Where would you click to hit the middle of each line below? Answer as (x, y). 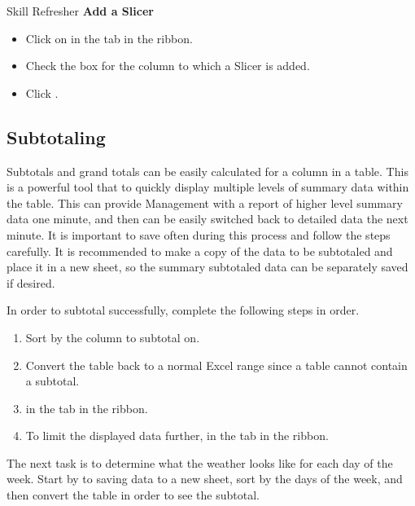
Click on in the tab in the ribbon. (109, 38)
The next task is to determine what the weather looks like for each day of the (200, 462)
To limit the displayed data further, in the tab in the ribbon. (177, 436)
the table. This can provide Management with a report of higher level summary (205, 202)
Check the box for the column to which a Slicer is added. (168, 66)
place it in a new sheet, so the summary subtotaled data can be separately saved (207, 267)
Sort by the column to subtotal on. (113, 337)
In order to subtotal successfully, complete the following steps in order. (183, 310)
